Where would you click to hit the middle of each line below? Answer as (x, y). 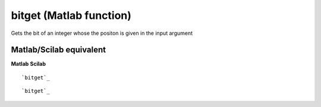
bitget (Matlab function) (71, 15)
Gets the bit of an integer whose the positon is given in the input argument (102, 33)
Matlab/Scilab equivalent (59, 50)
